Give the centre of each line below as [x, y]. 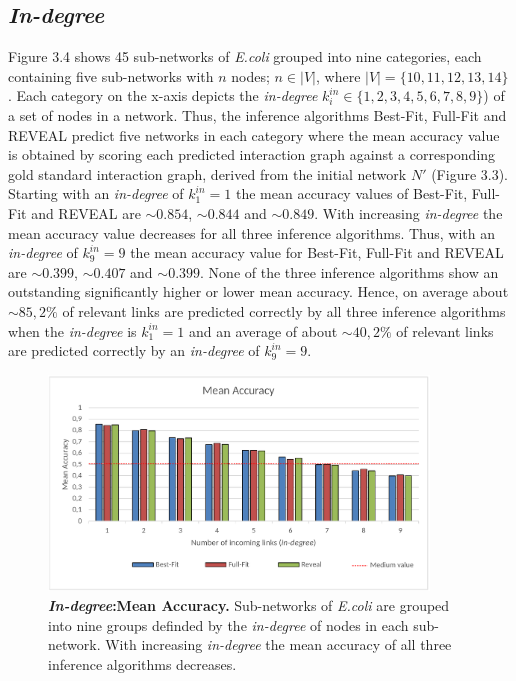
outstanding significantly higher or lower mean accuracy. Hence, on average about [258, 291]
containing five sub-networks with [111, 75]
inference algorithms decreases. [142, 663]
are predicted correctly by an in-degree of [134, 350]
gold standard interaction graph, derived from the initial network [207, 173]
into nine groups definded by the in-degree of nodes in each [228, 624]
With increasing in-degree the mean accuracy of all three [278, 644]
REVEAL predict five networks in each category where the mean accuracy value [254, 134]
